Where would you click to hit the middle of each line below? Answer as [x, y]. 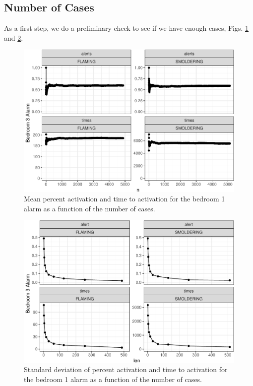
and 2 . [14, 37]
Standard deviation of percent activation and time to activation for [126, 369]
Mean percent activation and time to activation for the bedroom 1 [125, 199]
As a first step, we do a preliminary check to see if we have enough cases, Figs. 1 [126, 28]
